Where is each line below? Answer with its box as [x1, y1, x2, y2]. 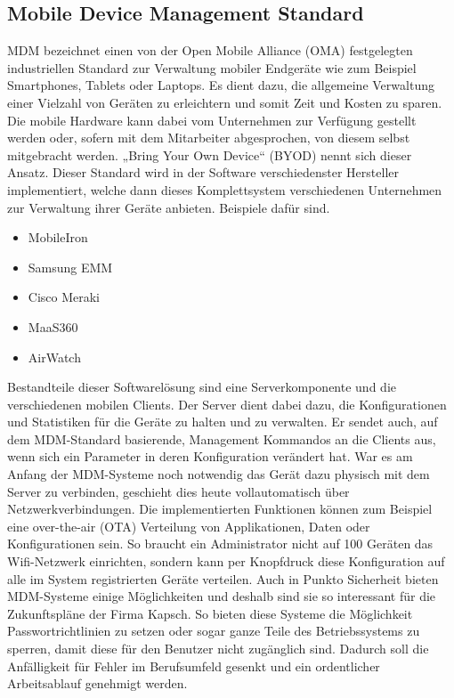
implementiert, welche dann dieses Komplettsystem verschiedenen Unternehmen [7, 180, 442, 199]
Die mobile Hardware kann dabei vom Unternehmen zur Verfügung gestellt [7, 110, 417, 129]
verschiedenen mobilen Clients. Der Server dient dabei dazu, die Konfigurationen [7, 394, 447, 413]
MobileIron [28, 228, 88, 247]
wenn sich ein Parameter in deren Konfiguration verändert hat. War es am [7, 447, 413, 466]
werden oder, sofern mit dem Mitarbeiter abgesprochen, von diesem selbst [7, 128, 410, 147]
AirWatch [28, 347, 81, 366]
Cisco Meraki [28, 288, 101, 306]
